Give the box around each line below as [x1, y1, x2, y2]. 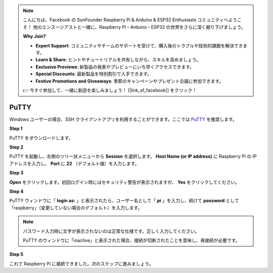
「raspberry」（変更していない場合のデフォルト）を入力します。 [9, 205, 143, 211]
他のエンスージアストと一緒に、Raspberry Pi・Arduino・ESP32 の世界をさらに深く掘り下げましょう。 [33, 24, 246, 30]
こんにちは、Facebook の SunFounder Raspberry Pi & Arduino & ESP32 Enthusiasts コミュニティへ [23, 17, 229, 23]
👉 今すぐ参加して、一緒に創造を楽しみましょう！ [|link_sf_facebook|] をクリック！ [23, 87, 197, 93]
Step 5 [9, 251, 24, 257]
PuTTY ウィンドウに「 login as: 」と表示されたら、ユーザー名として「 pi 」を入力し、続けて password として [9, 198, 240, 204]
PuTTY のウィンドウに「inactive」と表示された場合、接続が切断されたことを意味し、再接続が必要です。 [23, 237, 240, 243]
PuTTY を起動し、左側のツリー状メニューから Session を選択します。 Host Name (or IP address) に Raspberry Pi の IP [9, 153, 257, 159]
